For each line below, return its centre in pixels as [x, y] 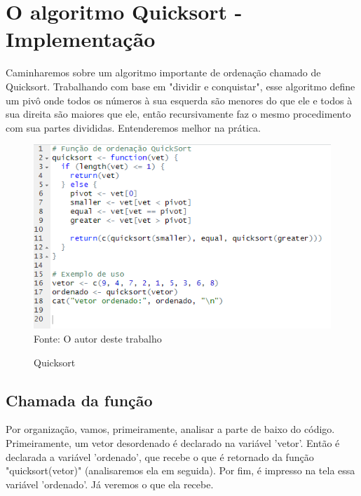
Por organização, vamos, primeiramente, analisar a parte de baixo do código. [170, 429]
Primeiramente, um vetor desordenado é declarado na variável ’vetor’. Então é [173, 443]
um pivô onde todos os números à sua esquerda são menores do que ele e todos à [179, 100]
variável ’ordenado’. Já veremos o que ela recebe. [110, 484]
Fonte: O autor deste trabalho [98, 339]
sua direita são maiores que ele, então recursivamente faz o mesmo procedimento [178, 114]
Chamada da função [79, 400]
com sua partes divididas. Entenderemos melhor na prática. [133, 127]
